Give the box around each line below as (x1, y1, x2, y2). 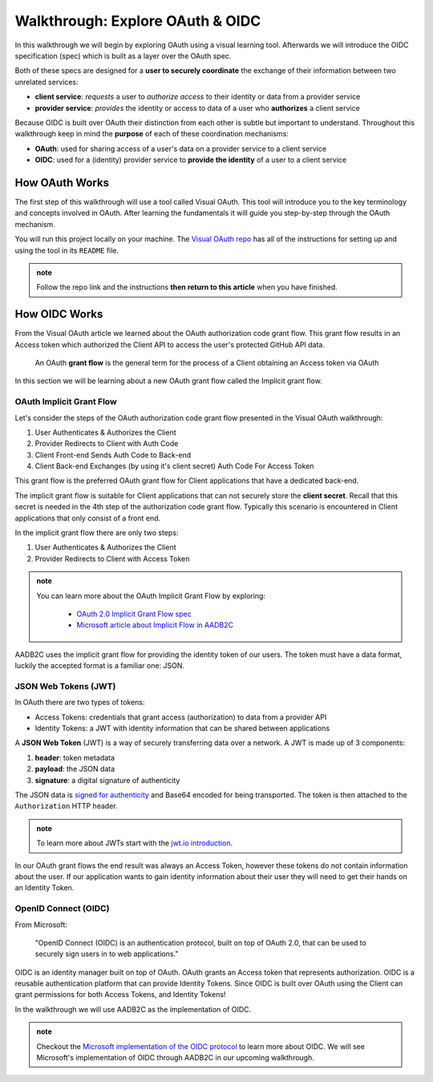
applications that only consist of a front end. (14, 513, 161, 523)
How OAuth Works (14, 176, 110, 189)
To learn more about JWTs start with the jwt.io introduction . (36, 838, 233, 848)
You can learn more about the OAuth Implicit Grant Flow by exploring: (36, 590, 266, 601)
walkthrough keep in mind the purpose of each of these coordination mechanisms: (14, 129, 289, 139)
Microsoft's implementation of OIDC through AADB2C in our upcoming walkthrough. (36, 1053, 314, 1063)
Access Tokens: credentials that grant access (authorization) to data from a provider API (34, 712, 327, 722)
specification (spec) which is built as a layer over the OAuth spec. (14, 51, 232, 60)
